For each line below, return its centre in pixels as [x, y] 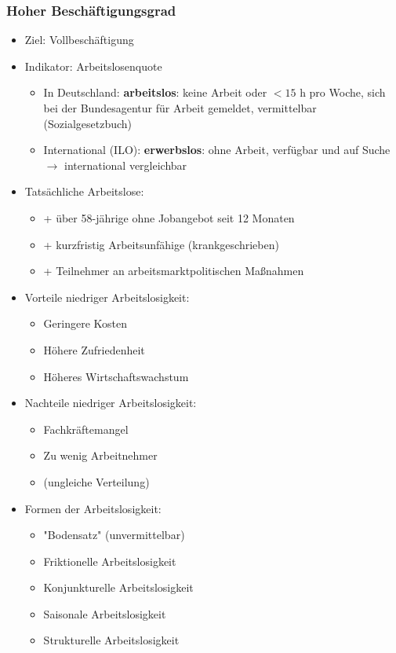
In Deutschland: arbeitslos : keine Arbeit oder [155, 92]
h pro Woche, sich [343, 92]
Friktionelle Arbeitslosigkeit [110, 561]
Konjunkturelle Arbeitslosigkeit [118, 587]
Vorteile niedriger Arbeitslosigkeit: [107, 297]
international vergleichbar [125, 165]
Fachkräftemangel [86, 429]
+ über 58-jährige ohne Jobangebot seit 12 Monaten [169, 217]
